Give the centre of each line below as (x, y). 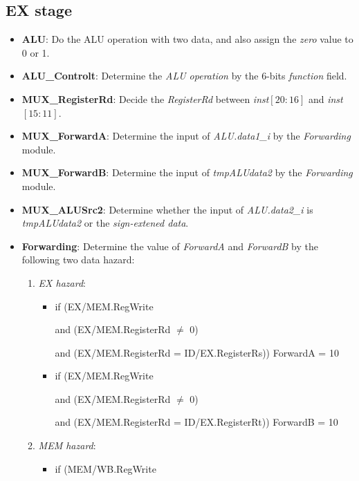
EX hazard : (62, 282)
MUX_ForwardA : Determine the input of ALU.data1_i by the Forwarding (186, 136)
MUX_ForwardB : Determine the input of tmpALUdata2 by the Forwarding (187, 172)
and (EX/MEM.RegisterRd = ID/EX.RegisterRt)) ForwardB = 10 (196, 422)
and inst (325, 98)
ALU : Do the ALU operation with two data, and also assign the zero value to (187, 39)
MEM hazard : (67, 445)
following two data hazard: (78, 260)
